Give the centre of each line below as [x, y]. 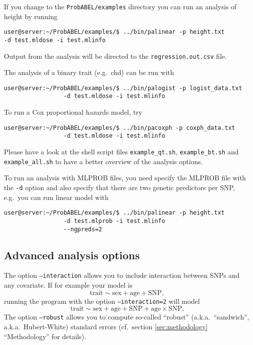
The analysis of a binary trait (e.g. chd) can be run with [89, 72]
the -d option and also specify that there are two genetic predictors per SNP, [120, 187]
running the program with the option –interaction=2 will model [102, 301]
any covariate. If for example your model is [68, 285]
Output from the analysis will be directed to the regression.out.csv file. [115, 56]
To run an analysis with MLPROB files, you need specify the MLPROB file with [125, 178]
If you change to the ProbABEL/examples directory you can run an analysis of [120, 6]
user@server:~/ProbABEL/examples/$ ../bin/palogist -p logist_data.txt [123, 88]
